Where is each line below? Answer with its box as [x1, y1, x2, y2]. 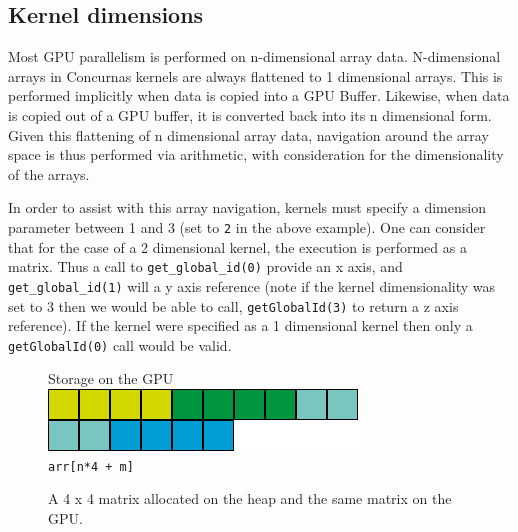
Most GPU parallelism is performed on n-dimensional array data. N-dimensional [8, 46, 501, 67]
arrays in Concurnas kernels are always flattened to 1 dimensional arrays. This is [8, 65, 503, 86]
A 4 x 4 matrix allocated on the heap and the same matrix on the [48, 488, 452, 509]
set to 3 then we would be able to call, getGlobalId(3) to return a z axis [8, 295, 459, 316]
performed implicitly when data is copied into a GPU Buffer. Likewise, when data [8, 85, 510, 106]
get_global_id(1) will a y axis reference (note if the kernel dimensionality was [8, 275, 496, 296]
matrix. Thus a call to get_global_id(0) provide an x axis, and [8, 256, 403, 277]
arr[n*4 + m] [48, 459, 134, 474]
